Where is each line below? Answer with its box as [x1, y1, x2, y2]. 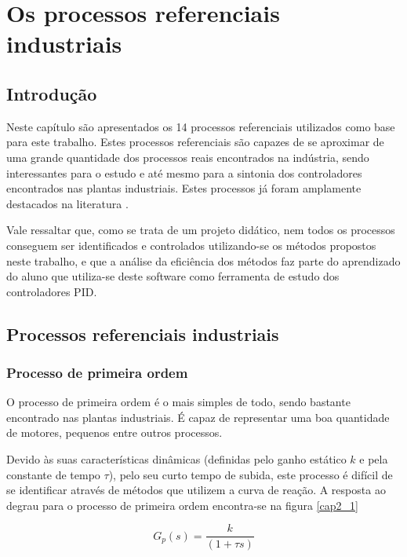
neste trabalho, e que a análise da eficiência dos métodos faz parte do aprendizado [6, 252, 401, 269]
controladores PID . [6, 283, 97, 299]
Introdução [6, 81, 97, 105]
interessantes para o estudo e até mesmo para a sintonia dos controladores [6, 164, 362, 181]
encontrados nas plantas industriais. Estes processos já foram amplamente [6, 180, 362, 196]
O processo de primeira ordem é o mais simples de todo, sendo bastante [6, 394, 351, 410]
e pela [359, 451, 388, 467]
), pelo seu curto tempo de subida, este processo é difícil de [108, 466, 393, 482]
